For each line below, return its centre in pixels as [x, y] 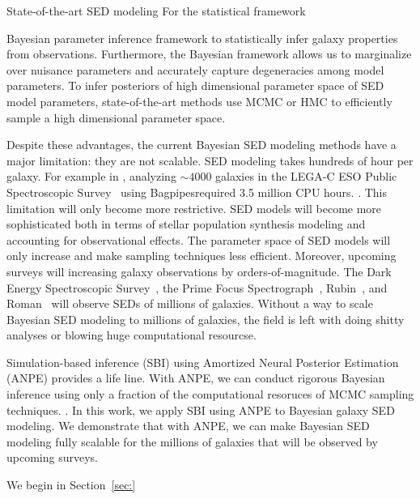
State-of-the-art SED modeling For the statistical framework [156, 11]
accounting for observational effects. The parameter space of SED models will [199, 239]
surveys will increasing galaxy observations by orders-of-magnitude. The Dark [199, 271]
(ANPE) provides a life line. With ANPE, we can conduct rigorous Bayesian [196, 378]
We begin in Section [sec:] [71, 485]
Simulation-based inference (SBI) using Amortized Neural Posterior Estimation [203, 362]
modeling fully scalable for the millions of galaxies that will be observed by [192, 441]
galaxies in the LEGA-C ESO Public [306, 176]
